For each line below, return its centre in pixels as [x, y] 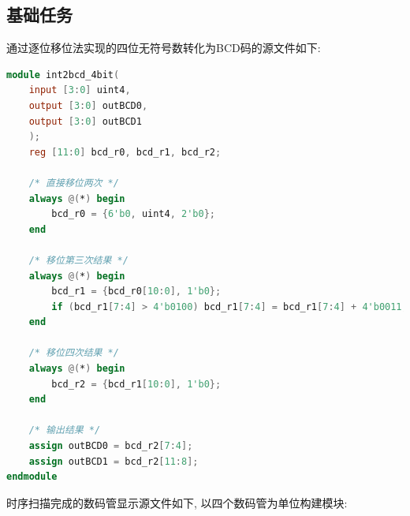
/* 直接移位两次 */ [74, 183]
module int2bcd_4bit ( [63, 75]
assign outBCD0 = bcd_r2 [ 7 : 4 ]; [111, 446]
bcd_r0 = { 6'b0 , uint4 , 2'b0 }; [133, 214]
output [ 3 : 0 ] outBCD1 [85, 121]
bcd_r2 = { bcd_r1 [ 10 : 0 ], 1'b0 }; [136, 384]
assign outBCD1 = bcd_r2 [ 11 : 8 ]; [114, 461]
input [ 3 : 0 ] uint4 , [80, 90]
